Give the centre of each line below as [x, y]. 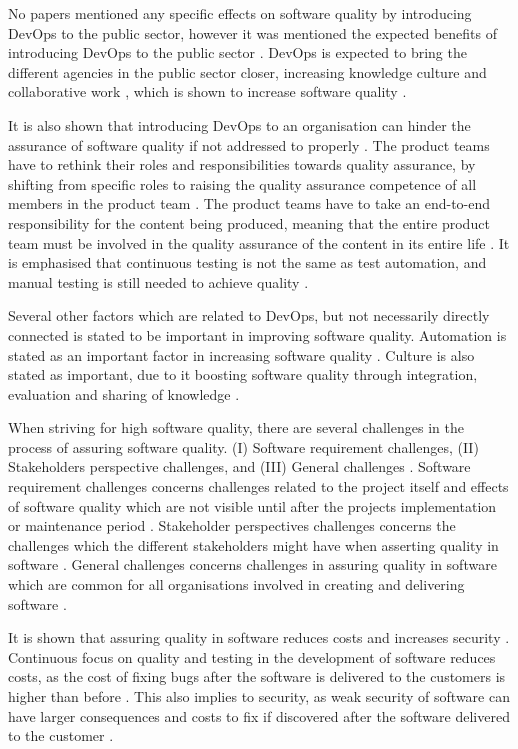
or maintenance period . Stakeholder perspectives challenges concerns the [232, 525]
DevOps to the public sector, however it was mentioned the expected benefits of [252, 32]
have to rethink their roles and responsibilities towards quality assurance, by [242, 164]
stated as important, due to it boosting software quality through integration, [243, 374]
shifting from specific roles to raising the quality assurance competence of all [242, 183]
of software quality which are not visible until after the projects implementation [252, 505]
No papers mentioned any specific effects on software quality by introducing [240, 13]
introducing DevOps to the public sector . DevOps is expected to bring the [237, 52]
